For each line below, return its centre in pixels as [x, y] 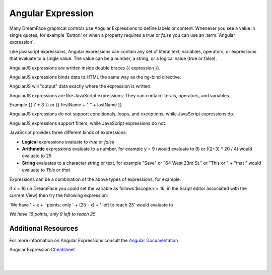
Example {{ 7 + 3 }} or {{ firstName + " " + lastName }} [65, 105]
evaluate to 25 [37, 156]
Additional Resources [44, 228]
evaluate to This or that [46, 170]
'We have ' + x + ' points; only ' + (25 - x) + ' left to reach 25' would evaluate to [91, 204]
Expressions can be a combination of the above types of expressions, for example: [95, 179]
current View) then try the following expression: [59, 195]
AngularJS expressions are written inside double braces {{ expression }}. [85, 67]
